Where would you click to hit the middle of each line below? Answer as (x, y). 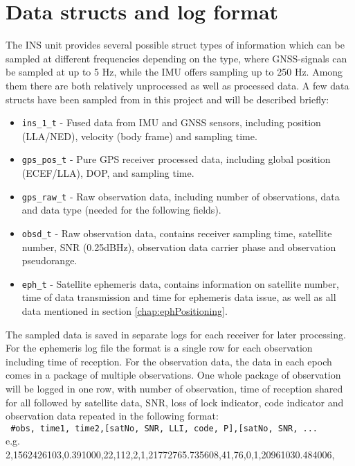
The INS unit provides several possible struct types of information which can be (175, 45)
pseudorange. (49, 260)
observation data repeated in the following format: (112, 416)
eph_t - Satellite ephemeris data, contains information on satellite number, (180, 283)
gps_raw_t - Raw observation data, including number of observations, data (181, 196)
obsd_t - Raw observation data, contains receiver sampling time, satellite (177, 233)
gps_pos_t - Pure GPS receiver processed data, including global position (176, 159)
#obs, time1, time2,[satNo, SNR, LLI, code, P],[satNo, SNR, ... (164, 428)
